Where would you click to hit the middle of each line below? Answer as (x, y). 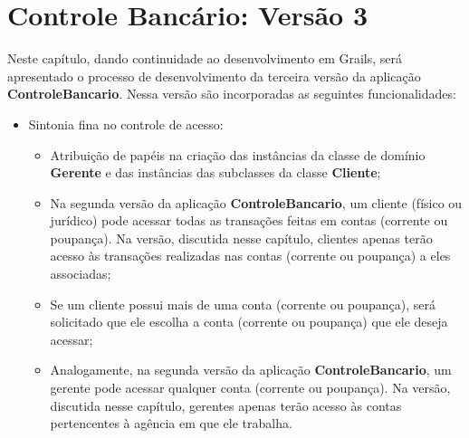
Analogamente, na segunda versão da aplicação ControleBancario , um (251, 370)
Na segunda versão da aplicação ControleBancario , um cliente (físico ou (256, 202)
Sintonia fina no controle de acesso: (126, 124)
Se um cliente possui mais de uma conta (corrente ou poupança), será (243, 304)
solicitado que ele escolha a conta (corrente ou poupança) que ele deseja (249, 322)
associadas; (81, 274)
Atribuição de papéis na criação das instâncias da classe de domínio (238, 154)
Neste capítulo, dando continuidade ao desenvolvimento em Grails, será (205, 58)
